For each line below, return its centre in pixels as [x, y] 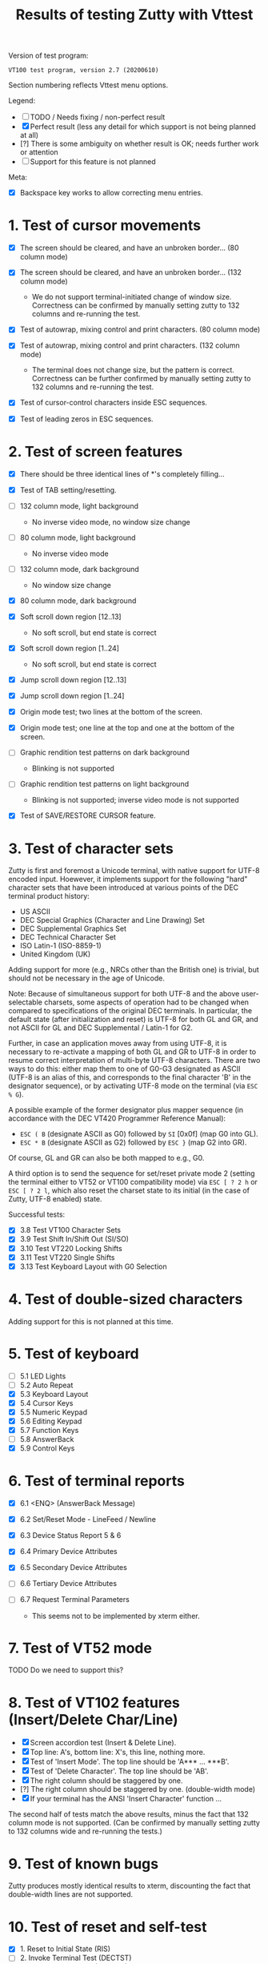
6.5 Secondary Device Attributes [74, 1568]
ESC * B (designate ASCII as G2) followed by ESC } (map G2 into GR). [133, 1142]
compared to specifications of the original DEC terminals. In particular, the [130, 1011]
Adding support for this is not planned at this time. [91, 1321]
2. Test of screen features [96, 451]
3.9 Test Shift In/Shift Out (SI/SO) [74, 1239]
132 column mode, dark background [80, 569]
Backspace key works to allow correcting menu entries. [111, 193]
